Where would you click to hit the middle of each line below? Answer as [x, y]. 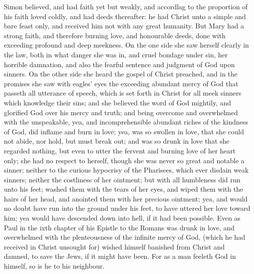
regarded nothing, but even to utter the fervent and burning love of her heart [120, 150]
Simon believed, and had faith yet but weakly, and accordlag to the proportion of [126, 6]
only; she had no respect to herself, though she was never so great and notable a [124, 160]
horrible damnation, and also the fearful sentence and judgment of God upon [119, 64]
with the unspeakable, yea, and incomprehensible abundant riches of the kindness [126, 122]
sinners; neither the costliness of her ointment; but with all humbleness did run [122, 179]
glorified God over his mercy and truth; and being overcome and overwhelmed [121, 112]
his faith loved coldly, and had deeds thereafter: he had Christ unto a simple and [125, 16]
